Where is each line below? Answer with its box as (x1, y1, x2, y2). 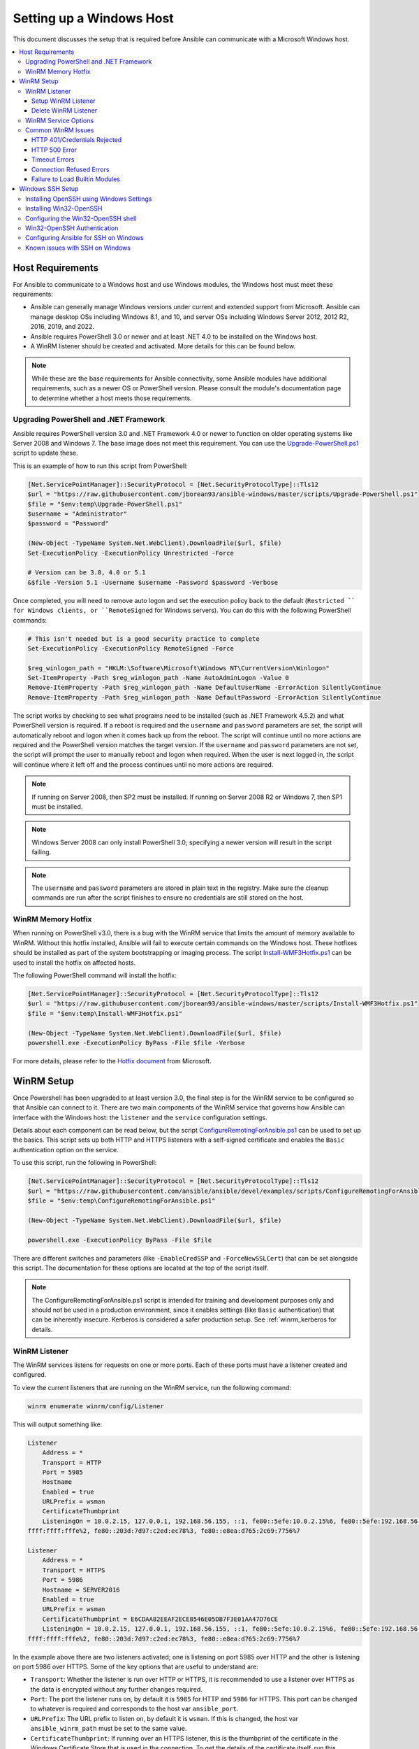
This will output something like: (13, 1420, 103, 1429)
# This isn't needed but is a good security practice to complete (27, 635, 260, 643)
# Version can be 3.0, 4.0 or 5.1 (27, 569, 146, 576)
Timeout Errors (31, 155, 75, 164)
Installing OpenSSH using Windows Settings (25, 194, 152, 203)
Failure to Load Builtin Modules (31, 175, 121, 183)
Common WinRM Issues (25, 126, 94, 134)
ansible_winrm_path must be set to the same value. (30, 1725, 187, 1733)
